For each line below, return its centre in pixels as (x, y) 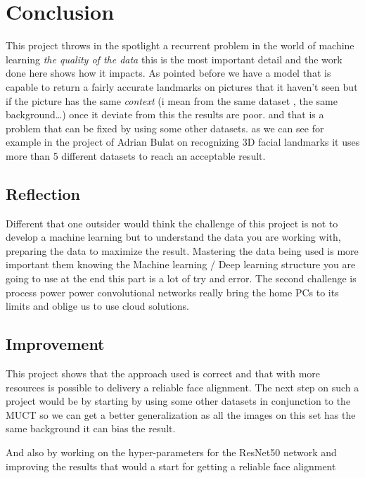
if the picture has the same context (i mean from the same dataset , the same (172, 100)
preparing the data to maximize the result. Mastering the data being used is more (182, 250)
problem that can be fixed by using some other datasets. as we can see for (165, 128)
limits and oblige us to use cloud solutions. (97, 306)
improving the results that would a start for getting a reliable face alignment (171, 466)
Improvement (55, 344)
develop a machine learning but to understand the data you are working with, (173, 237)
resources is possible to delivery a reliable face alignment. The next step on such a (182, 387)
